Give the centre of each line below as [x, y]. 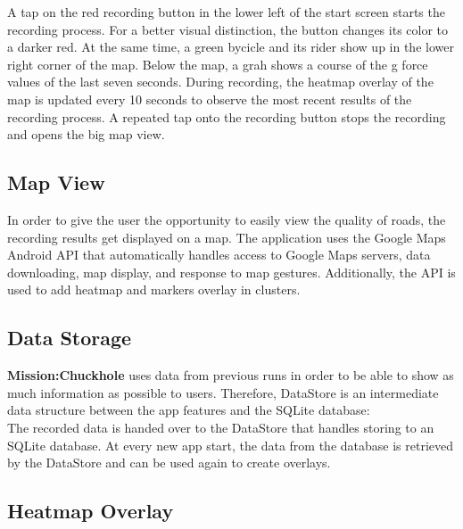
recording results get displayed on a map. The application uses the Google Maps [227, 237]
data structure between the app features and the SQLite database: [189, 410]
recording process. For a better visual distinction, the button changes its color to [228, 29]
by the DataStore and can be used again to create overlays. [169, 463]
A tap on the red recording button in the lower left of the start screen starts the [226, 12]
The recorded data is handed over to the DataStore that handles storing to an [221, 427]
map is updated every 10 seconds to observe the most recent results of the [210, 99]
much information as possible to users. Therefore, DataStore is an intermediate [223, 392]
